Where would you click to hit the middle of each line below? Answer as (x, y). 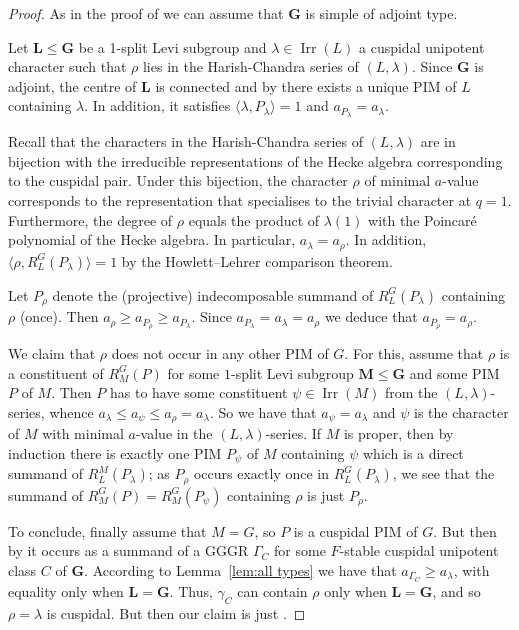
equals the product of (254, 219)
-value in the (174, 433)
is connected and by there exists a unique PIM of (306, 85)
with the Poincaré (422, 219)
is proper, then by (398, 433)
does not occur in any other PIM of (220, 352)
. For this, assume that (414, 352)
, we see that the (443, 473)
